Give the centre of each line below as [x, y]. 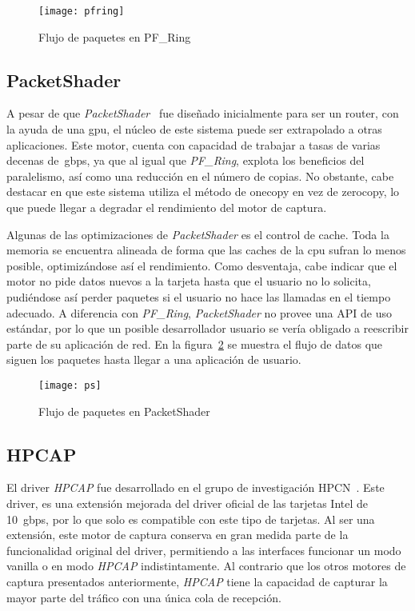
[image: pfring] [82, 11]
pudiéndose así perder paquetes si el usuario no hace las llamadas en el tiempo [199, 296]
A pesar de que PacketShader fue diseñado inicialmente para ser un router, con [203, 113]
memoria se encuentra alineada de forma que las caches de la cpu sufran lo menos [206, 250]
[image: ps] [70, 385]
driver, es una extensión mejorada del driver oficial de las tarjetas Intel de [188, 503]
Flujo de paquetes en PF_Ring [115, 36]
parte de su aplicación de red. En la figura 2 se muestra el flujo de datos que [195, 343]
